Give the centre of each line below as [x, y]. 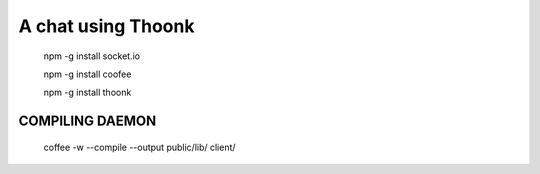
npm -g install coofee [87, 74]
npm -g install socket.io [91, 56]
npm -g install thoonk [87, 92]
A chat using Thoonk [106, 26]
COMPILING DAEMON [87, 121]
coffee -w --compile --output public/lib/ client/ [139, 147]
